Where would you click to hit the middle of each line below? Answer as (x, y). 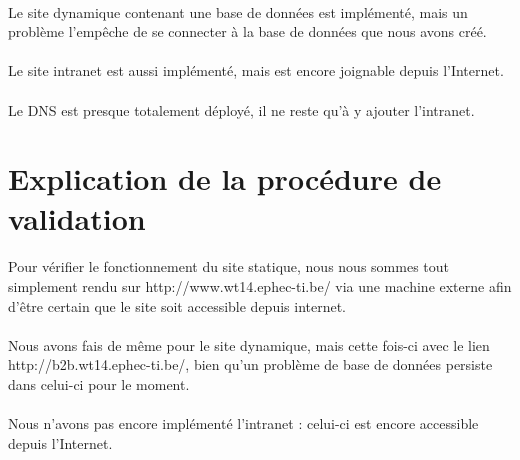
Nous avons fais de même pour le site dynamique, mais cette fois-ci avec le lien (249, 344)
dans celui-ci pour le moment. (99, 383)
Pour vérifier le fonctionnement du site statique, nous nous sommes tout (228, 266)
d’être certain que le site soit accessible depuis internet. (177, 305)
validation (77, 217)
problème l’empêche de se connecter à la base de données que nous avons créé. (247, 31)
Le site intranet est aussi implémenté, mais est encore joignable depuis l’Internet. (256, 70)
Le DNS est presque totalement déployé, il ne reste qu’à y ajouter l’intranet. (241, 109)
